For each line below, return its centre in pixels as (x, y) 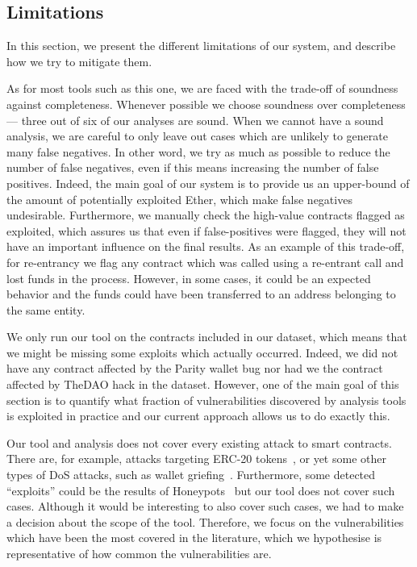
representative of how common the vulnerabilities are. (139, 554)
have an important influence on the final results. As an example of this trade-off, (206, 246)
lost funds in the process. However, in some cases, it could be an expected (189, 278)
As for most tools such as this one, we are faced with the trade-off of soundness (202, 88)
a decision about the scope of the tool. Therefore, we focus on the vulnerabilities (205, 521)
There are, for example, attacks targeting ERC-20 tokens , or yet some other (196, 459)
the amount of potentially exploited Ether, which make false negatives (179, 199)
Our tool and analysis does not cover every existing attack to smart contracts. (199, 442)
